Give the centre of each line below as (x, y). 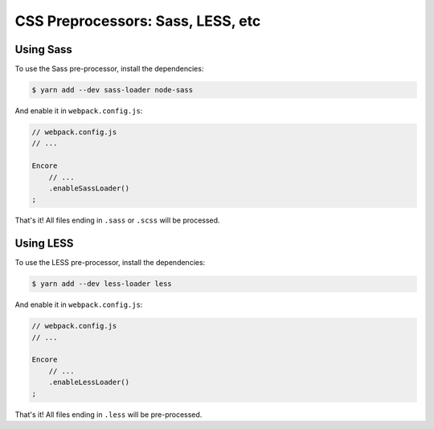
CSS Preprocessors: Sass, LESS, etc (138, 21)
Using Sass (43, 49)
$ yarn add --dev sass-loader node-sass (112, 90)
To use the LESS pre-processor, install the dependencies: (110, 263)
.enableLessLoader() (89, 382)
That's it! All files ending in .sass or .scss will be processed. (117, 220)
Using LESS (44, 244)
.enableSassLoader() (89, 188)
